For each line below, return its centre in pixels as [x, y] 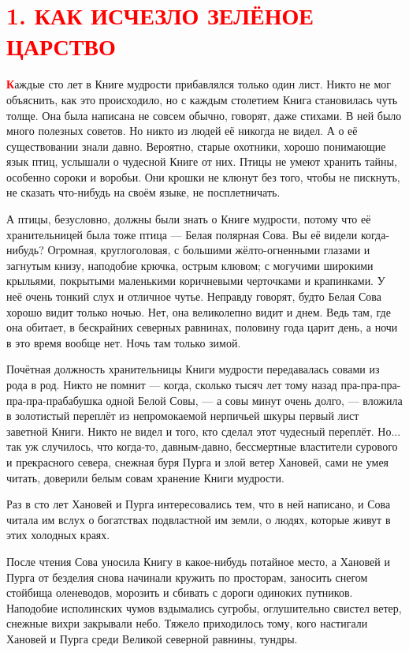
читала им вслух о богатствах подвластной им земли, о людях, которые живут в [199, 519]
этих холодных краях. [58, 535]
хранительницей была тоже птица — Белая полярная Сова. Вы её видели [182, 234]
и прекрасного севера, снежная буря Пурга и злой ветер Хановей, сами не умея [198, 461]
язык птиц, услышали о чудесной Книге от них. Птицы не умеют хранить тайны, [202, 161]
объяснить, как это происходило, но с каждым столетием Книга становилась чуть [202, 99]
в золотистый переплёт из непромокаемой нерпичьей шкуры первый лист [183, 416]
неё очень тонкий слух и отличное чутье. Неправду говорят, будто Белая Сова [194, 296]
